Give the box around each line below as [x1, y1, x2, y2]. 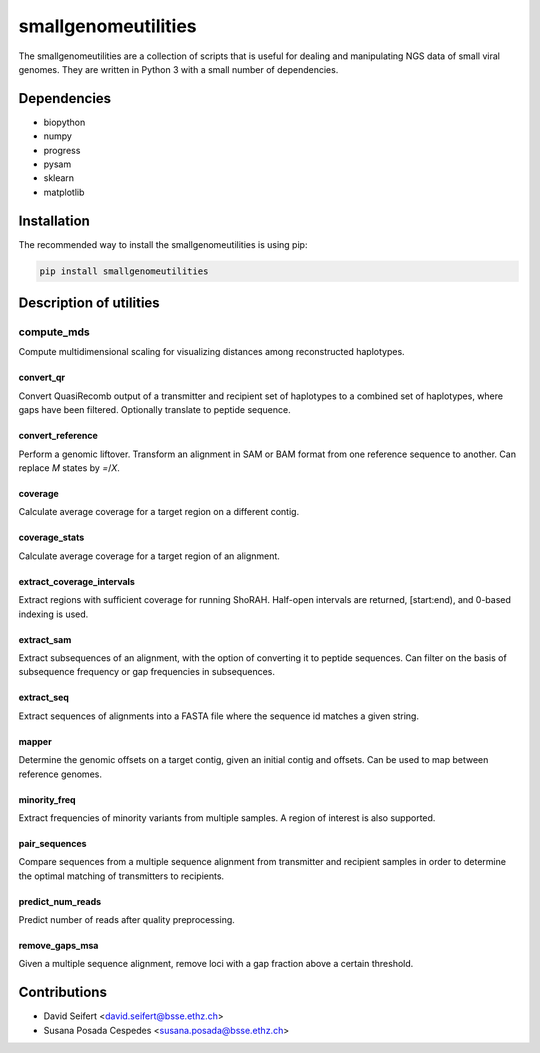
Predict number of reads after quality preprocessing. [18, 914, 235, 926]
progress [43, 144, 81, 156]
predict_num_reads [18, 895, 102, 907]
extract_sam [18, 633, 72, 645]
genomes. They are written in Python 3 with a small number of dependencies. [18, 63, 339, 75]
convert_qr [18, 371, 66, 384]
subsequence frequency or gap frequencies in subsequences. [18, 666, 275, 678]
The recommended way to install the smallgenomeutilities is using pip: [18, 238, 308, 250]
